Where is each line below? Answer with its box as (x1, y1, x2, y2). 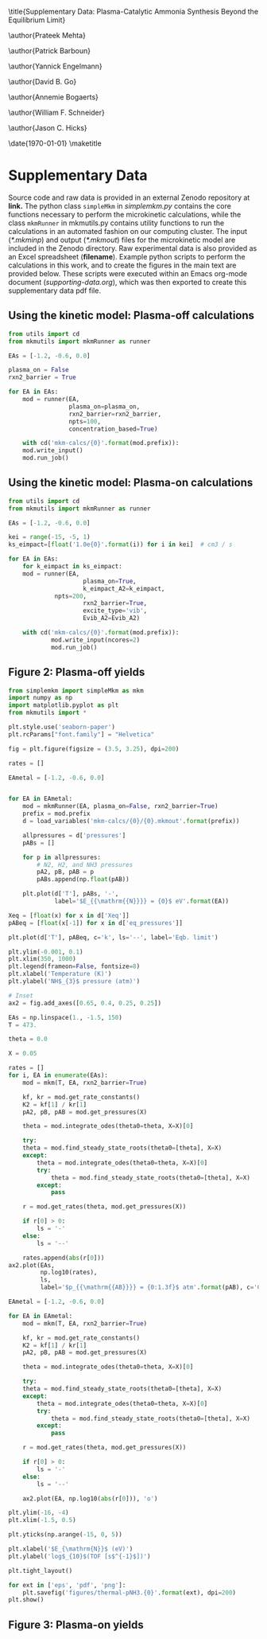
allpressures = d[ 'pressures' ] (22, 831, 126, 839)
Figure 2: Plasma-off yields (8, 665, 145, 679)
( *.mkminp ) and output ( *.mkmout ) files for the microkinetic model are (8, 235, 236, 244)
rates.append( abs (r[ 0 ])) (22, 1254, 105, 1262)
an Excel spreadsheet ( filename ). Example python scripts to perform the (8, 252, 246, 261)
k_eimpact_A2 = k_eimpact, (83, 584, 165, 592)
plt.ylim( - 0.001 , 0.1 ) (8, 947, 83, 956)
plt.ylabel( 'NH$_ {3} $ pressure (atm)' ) (8, 978, 141, 985)
